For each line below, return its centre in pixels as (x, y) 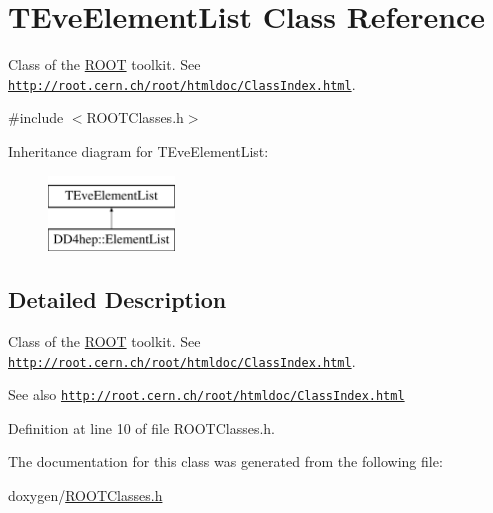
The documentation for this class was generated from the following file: (225, 461)
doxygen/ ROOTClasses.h (85, 495)
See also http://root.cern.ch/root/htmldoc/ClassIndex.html (206, 394)
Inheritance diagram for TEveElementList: (138, 150)
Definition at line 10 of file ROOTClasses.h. (142, 427)
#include (36, 117)
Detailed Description (117, 299)
